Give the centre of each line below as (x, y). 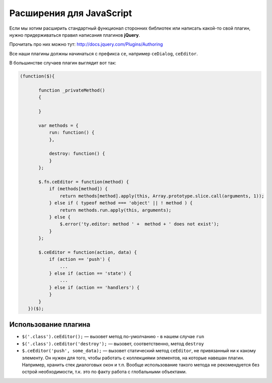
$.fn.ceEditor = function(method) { (84, 182)
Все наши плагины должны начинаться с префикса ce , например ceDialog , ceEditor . (104, 53)
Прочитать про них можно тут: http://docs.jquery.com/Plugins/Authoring (86, 44)
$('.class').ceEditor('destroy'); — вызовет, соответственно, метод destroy (113, 343)
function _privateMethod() (72, 90)
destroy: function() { (77, 154)
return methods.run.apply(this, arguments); (116, 210)
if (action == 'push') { (80, 259)
